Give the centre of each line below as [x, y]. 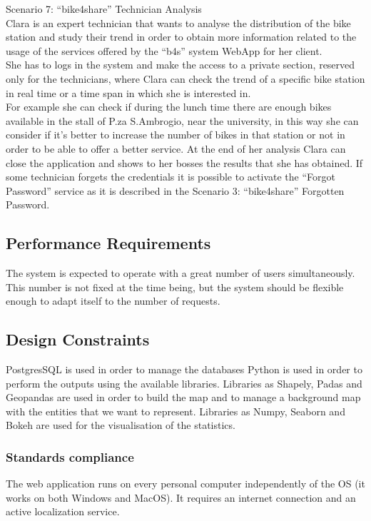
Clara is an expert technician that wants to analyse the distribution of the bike [178, 22]
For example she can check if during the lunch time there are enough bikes [169, 107]
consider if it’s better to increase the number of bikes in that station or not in [176, 135]
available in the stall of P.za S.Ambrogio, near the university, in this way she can [182, 120]
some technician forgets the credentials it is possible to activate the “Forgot [171, 177]
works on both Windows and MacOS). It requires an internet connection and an [181, 497]
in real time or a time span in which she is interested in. [128, 92]
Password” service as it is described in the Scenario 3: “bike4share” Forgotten [175, 190]
